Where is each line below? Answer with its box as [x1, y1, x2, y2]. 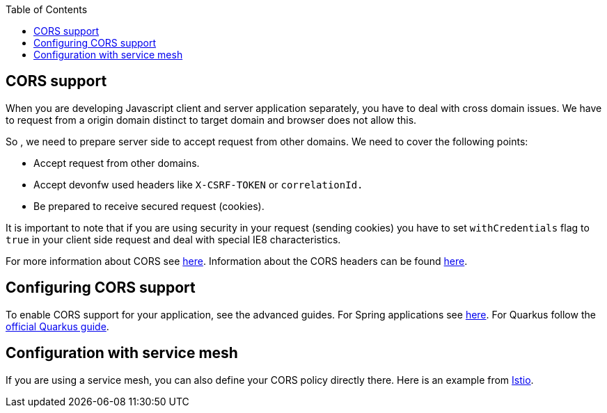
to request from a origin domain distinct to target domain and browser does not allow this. [6, 113, 417, 126]
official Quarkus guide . [6, 320, 109, 332]
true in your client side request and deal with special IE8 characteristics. [6, 233, 341, 245]
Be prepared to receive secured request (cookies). [33, 200, 265, 212]
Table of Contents [6, 3, 88, 15]
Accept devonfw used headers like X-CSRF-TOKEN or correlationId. [33, 178, 363, 191]
